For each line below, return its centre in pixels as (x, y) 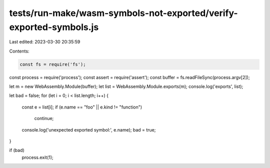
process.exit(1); (37, 157)
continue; (44, 118)
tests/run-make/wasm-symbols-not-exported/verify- (123, 13)
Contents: (19, 51)
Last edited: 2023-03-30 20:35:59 (45, 42)
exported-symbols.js (54, 27)
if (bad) (17, 150)
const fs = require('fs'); (53, 64)
